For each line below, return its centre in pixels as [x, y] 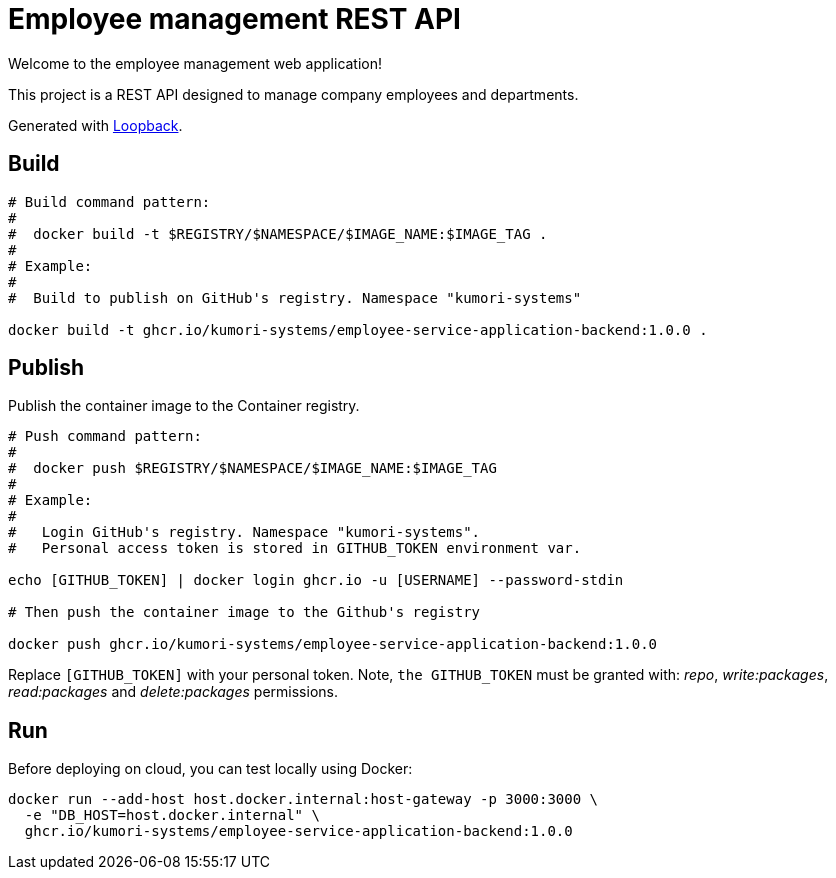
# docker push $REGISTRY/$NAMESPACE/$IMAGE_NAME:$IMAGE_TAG [252, 468]
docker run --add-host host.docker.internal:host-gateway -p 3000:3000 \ [303, 799]
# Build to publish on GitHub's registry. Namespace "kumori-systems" [295, 297]
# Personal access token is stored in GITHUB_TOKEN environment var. [295, 548]
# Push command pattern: [105, 436]
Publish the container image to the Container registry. [184, 406]
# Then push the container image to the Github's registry [244, 612]
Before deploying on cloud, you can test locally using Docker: [210, 769]
